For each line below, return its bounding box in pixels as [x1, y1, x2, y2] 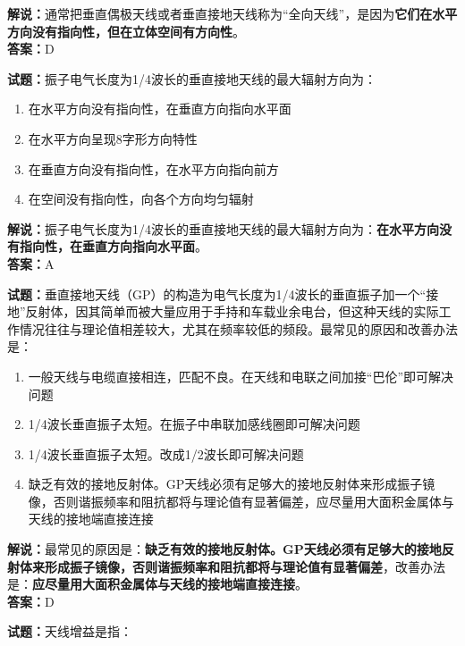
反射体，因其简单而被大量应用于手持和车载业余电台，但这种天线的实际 [25, 302, 439, 321]
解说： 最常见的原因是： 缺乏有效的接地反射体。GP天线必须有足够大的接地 [7, 540, 442, 558]
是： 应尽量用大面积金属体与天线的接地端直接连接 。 [7, 575, 308, 593]
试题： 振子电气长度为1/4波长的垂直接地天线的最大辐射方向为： [7, 69, 376, 88]
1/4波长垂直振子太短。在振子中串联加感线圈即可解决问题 [28, 415, 360, 433]
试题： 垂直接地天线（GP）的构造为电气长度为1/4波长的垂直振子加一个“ [7, 284, 427, 303]
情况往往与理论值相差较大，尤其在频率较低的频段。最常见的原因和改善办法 [19, 319, 458, 338]
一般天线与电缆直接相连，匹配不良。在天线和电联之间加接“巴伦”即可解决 [28, 366, 454, 385]
